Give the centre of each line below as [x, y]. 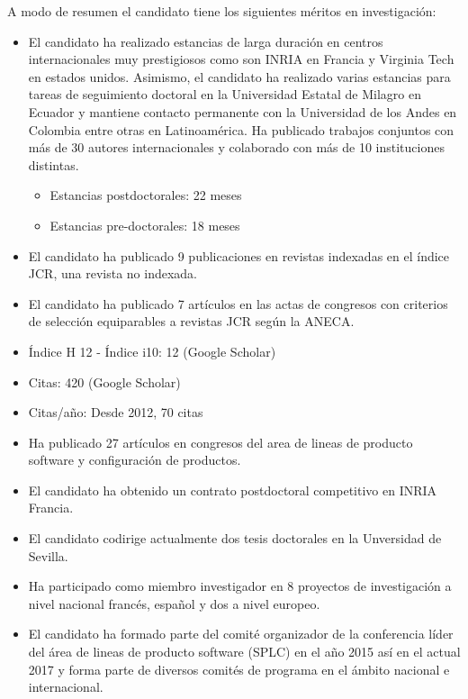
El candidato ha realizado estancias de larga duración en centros [206, 41]
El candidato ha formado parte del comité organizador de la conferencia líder [241, 634]
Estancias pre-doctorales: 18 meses [145, 225]
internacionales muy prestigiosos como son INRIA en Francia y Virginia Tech [241, 59]
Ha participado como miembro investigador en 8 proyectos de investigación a [240, 586]
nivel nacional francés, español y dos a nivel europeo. [174, 603]
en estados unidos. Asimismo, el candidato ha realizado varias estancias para [239, 76]
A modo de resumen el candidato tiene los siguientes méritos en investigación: [222, 11]
